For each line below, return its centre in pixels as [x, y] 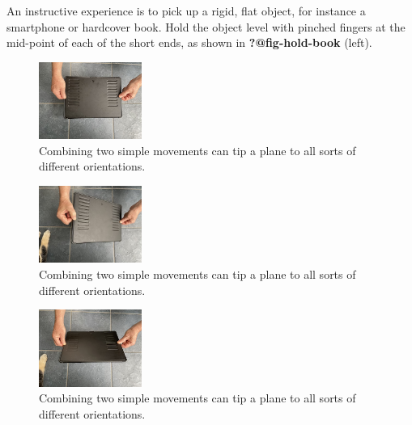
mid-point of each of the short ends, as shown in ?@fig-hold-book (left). [189, 42]
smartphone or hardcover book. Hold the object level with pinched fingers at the [206, 26]
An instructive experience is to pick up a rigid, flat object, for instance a [186, 11]
